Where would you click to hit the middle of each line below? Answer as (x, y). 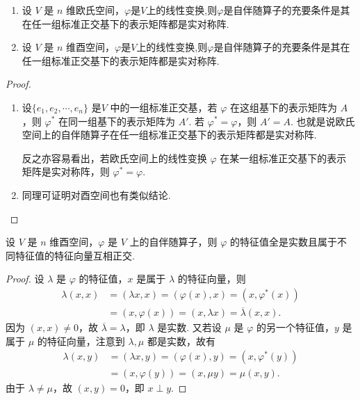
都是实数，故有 (181, 341)
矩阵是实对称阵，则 (66, 171)
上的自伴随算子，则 (173, 242)
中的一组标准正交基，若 (164, 107)
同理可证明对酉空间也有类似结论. (96, 194)
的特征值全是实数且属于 (284, 242)
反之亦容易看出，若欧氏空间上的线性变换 (114, 158)
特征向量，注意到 (86, 341)
